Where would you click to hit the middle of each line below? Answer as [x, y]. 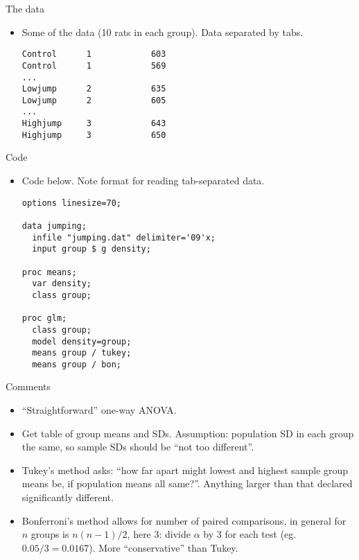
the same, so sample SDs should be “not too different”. [138, 447]
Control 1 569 [94, 65]
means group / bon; [77, 364]
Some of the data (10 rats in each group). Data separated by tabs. [163, 32]
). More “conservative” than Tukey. [164, 547]
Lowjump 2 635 [94, 89]
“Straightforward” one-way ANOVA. [99, 410]
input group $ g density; [91, 249]
